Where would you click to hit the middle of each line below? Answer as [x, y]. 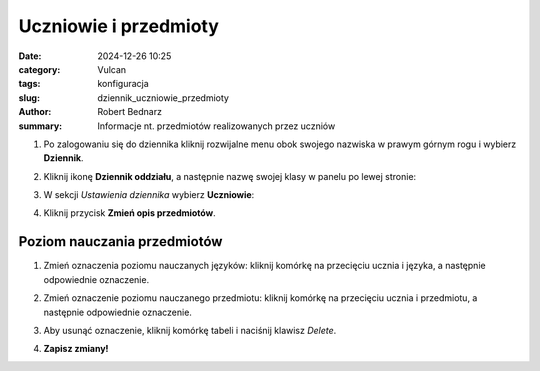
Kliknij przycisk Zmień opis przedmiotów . [129, 213]
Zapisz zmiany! [76, 349]
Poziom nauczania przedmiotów [120, 241]
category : [39, 69]
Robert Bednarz [129, 112]
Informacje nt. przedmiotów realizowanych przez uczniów [216, 126]
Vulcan [112, 69]
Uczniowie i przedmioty [119, 26]
